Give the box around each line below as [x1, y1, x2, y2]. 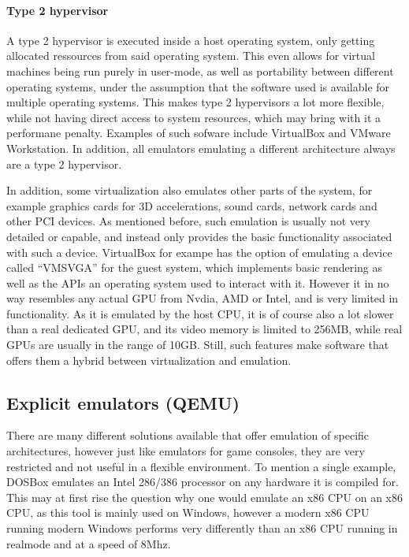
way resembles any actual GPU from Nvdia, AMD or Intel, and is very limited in [6, 290, 399, 306]
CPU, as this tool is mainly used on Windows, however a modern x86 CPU [6, 504, 370, 521]
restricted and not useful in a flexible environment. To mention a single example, [6, 458, 396, 474]
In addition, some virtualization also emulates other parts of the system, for [6, 182, 373, 199]
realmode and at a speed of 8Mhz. [6, 535, 171, 551]
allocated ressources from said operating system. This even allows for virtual [6, 47, 375, 64]
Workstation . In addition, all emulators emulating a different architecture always [6, 139, 396, 156]
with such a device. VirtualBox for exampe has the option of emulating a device [6, 243, 392, 260]
